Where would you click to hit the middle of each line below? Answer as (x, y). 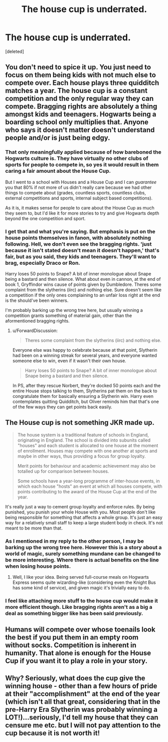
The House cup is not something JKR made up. (80, 423)
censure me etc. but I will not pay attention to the (83, 725)
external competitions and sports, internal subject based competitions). (79, 198)
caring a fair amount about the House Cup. (58, 171)
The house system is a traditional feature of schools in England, (83, 435)
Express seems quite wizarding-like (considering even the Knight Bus (84, 582)
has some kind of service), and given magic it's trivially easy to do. (81, 588)
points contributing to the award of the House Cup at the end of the (87, 491)
